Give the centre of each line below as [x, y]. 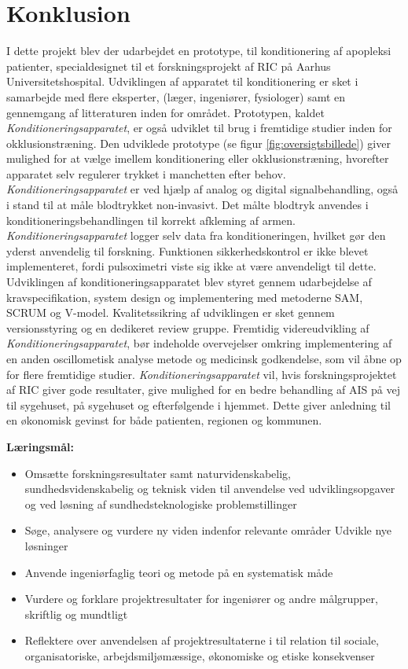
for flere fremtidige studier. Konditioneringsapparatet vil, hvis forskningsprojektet [202, 374]
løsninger [46, 545]
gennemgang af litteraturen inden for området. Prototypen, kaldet [165, 112]
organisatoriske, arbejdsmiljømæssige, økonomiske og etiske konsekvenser [200, 655]
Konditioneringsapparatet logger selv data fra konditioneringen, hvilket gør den [196, 235]
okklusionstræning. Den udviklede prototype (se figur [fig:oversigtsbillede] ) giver [198, 143]
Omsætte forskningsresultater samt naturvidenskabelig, [158, 473]
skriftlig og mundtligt [76, 614]
